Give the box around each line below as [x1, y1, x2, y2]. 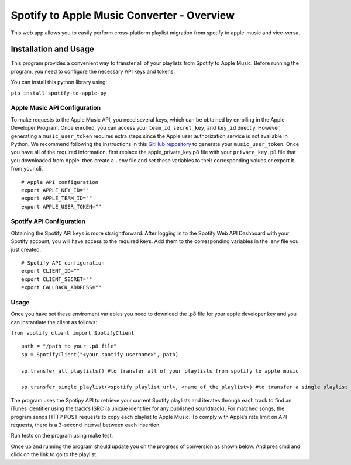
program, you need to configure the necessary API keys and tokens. [11, 68, 175, 75]
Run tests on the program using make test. [11, 432, 113, 439]
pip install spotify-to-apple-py [11, 89, 107, 96]
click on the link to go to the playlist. [11, 451, 98, 458]
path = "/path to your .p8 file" [21, 343, 117, 350]
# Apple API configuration [21, 179, 99, 185]
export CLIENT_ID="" [21, 268, 80, 275]
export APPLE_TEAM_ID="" [21, 195, 92, 202]
